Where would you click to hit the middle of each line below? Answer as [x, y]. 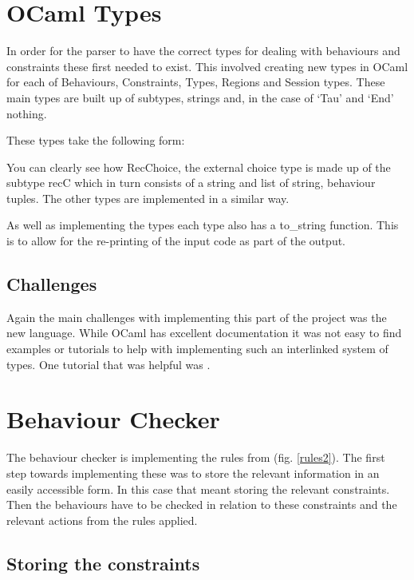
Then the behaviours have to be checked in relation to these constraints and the [202, 505]
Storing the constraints [103, 563]
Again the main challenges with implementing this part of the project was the [197, 317]
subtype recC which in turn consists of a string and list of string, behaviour [191, 183]
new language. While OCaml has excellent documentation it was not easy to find [204, 333]
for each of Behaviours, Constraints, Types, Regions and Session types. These [196, 82]
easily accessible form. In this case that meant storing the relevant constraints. [198, 489]
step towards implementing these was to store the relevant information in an [193, 473]
